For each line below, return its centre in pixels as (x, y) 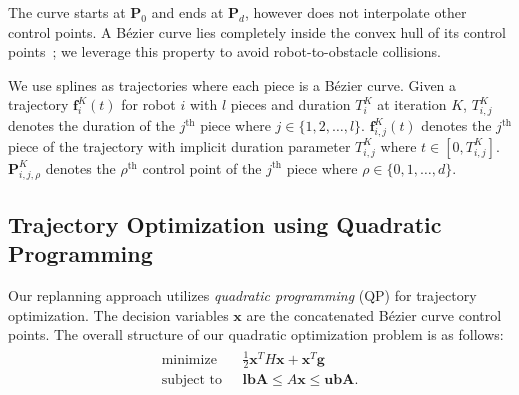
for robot (148, 104)
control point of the (202, 167)
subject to (191, 380)
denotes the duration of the (91, 125)
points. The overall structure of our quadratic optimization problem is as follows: (256, 334)
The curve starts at (67, 12)
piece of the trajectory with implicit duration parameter (179, 145)
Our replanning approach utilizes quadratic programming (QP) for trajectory (242, 295)
